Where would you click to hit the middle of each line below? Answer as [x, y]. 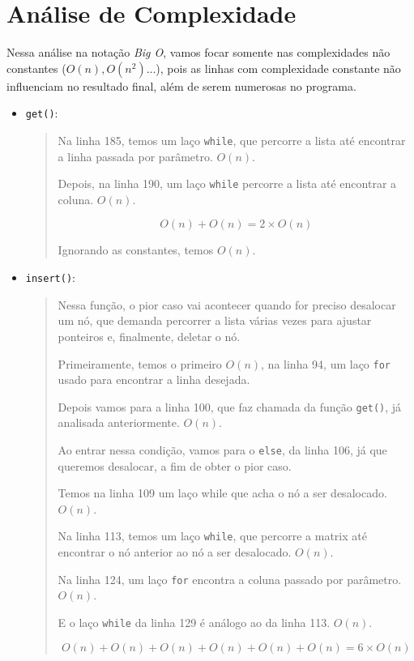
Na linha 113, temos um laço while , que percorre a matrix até [212, 536]
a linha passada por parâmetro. [135, 156]
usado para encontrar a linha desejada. [154, 380]
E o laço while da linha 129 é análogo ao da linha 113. [194, 622]
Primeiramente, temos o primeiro [140, 363]
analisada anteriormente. [119, 422]
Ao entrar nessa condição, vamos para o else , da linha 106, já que [222, 450]
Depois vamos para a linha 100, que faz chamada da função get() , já [230, 406]
